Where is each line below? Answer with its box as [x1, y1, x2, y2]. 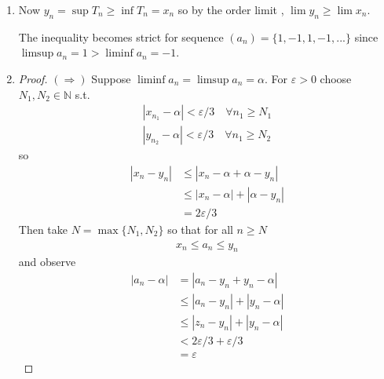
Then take [18, 220, 68, 237]
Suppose [91, 70, 131, 86]
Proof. [18, 70, 48, 86]
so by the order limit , [177, 2, 284, 17]
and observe [18, 253, 76, 270]
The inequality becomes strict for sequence [18, 28, 224, 45]
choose [320, 70, 352, 86]
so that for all [167, 220, 233, 237]
